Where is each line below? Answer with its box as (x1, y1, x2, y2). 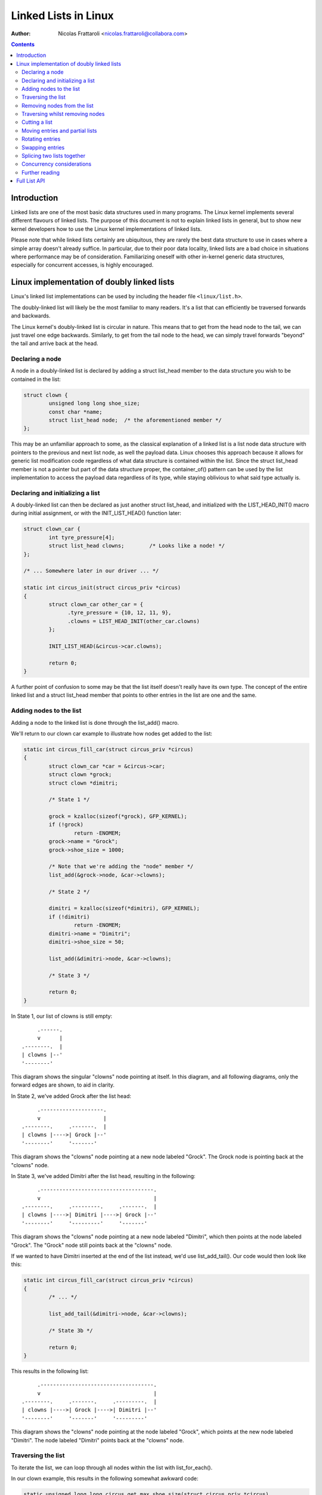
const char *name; (48, 408, 103, 415)
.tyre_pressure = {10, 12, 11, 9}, (67, 609, 172, 616)
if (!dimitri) (48, 913, 90, 920)
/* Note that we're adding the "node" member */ (48, 863, 194, 870)
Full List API (16, 177, 45, 185)
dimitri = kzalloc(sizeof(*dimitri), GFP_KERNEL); (48, 905, 200, 912)
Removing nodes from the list (21, 102, 94, 109)
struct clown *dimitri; (48, 779, 119, 786)
